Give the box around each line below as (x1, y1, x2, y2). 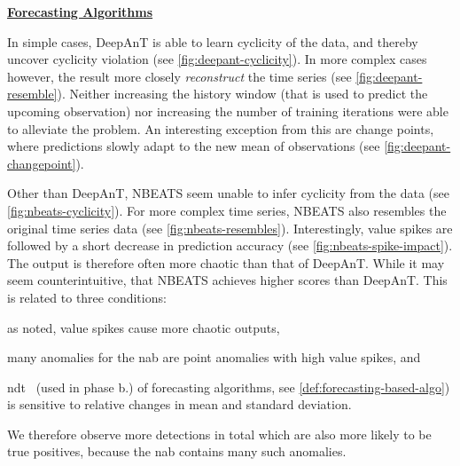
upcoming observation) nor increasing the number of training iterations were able (7, 101, 448, 120)
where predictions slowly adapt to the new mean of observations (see (7, 137, 380, 155)
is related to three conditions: (7, 288, 167, 306)
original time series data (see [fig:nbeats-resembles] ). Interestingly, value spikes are (7, 218, 453, 237)
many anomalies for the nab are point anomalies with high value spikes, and (7, 348, 421, 367)
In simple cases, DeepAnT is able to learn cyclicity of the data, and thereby (7, 32, 418, 51)
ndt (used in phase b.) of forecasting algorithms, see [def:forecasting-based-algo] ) (7, 377, 450, 396)
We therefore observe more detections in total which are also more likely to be (7, 424, 432, 443)
